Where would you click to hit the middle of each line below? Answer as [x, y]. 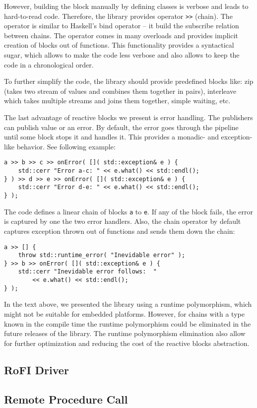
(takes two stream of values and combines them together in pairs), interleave [120, 91]
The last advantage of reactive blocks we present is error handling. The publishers [128, 117]
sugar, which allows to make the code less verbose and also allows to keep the [122, 55]
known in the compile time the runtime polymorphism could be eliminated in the [128, 323]
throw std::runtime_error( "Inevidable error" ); [102, 255]
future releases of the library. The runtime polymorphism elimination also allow [125, 333]
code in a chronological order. [49, 64]
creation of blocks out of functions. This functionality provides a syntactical [119, 45]
